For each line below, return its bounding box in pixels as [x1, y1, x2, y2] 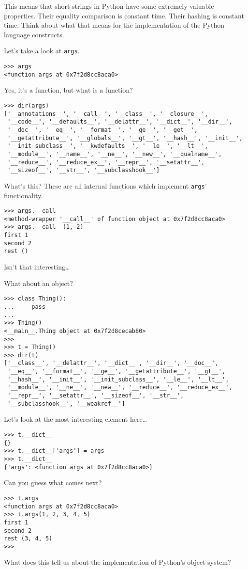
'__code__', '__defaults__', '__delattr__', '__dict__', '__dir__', [7, 118, 233, 126]
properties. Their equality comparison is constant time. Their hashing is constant [4, 10, 244, 20]
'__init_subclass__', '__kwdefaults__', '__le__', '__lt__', [7, 142, 208, 150]
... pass [4, 303, 45, 310]
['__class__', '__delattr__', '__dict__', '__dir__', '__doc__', [4, 360, 219, 367]
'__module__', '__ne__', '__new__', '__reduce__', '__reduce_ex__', [7, 384, 233, 391]
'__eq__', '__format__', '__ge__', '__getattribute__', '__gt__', [7, 368, 226, 375]
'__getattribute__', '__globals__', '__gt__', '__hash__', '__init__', [7, 134, 243, 142]
